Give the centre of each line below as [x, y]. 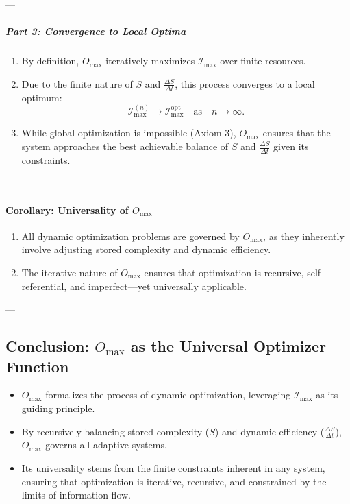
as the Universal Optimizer [228, 346]
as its [327, 395]
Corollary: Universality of [67, 209]
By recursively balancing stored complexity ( [115, 431]
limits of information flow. [76, 495]
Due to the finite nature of [77, 83]
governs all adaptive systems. [106, 445]
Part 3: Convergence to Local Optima [96, 31]
